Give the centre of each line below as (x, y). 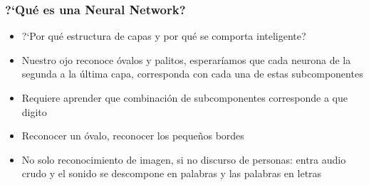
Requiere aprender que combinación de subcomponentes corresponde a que (184, 97)
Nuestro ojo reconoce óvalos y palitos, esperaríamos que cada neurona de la (186, 59)
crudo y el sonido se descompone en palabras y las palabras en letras (172, 173)
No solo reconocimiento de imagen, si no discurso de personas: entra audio (184, 159)
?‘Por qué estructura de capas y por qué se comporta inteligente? (164, 36)
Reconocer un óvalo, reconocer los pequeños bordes (133, 136)
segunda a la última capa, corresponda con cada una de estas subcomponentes (192, 74)
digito (34, 111)
